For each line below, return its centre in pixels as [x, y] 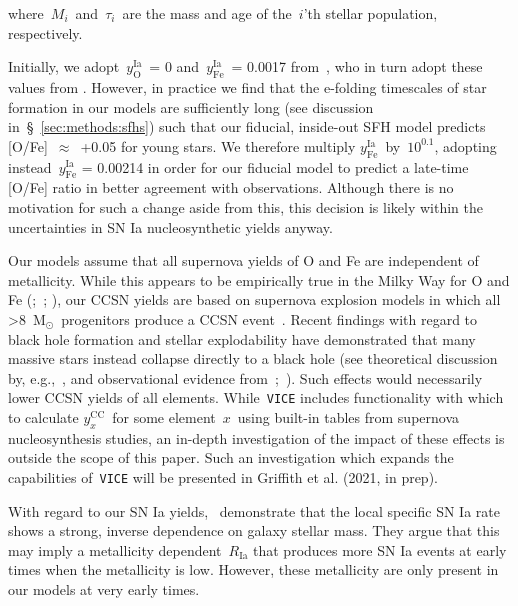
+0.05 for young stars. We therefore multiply [218, 145]
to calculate [43, 416]
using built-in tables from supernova [348, 416]
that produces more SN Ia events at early [380, 549]
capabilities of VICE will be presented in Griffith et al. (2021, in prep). [223, 476]
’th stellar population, [370, 13]
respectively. [45, 32]
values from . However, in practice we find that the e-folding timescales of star [247, 86]
